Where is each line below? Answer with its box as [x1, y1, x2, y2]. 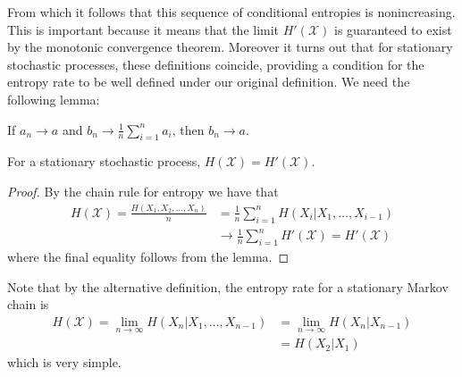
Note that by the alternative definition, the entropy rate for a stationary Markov [7, 277, 449, 296]
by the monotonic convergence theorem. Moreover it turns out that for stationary [7, 38, 453, 56]
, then [172, 120, 205, 138]
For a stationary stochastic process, [7, 152, 201, 171]
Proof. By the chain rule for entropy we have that [7, 181, 279, 200]
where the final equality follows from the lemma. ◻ [7, 247, 290, 266]
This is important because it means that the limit [7, 20, 280, 38]
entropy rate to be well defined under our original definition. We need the [7, 72, 410, 91]
